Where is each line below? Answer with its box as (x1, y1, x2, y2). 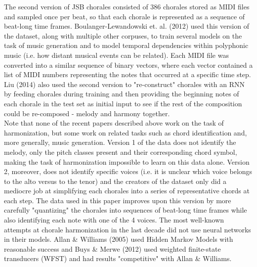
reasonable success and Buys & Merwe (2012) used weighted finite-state (4, 243, 221, 254)
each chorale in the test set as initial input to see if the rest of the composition (4, 98, 242, 108)
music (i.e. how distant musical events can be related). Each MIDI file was (4, 49, 229, 60)
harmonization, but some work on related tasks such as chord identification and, (4, 127, 247, 137)
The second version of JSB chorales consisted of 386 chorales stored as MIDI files (4, 1, 250, 11)
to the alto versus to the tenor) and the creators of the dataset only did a (4, 176, 227, 186)
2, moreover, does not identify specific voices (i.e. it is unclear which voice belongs (4, 166, 253, 177)
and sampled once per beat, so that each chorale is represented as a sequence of (4, 11, 245, 21)
